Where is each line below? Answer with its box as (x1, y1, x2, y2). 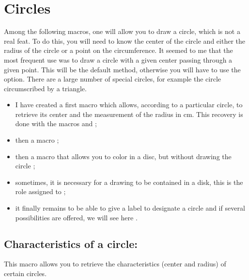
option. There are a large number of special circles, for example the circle (4, 74, 221, 84)
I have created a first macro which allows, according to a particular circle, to (15, 99, 243, 110)
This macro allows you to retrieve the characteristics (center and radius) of (4, 259, 226, 269)
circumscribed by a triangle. (4, 83, 87, 93)
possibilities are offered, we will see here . (15, 212, 138, 222)
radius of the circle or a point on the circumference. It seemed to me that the (4, 45, 233, 55)
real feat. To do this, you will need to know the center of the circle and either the (4, 35, 245, 46)
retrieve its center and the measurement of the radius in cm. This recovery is (15, 109, 243, 119)
